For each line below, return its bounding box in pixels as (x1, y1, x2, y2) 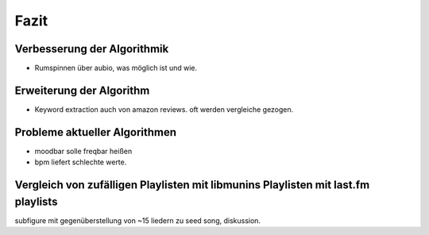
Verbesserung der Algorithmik (14, 42, 169, 56)
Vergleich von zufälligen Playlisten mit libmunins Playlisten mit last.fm (14, 179, 370, 192)
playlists (14, 195, 58, 208)
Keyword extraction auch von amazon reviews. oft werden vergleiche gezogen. (34, 104, 294, 114)
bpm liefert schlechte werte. (34, 157, 127, 167)
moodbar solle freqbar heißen (34, 146, 133, 156)
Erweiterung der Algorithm (14, 83, 150, 97)
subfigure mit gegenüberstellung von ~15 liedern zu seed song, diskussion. (14, 215, 261, 225)
